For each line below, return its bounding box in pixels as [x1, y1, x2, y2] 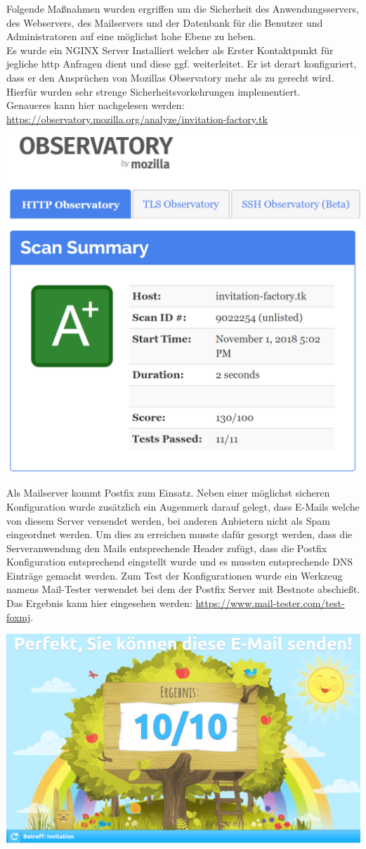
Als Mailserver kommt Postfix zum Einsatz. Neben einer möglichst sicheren [6, 485, 330, 500]
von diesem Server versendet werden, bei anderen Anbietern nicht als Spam [6, 513, 330, 528]
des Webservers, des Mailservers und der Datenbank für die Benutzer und [6, 15, 323, 30]
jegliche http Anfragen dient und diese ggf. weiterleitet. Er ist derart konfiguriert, [6, 56, 357, 71]
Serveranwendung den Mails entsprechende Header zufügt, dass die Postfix [6, 540, 327, 555]
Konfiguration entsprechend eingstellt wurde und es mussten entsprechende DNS [6, 554, 353, 569]
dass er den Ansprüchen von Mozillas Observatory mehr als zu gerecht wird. [6, 70, 334, 84]
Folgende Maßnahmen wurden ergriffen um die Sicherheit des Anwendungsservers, [6, 1, 359, 15]
